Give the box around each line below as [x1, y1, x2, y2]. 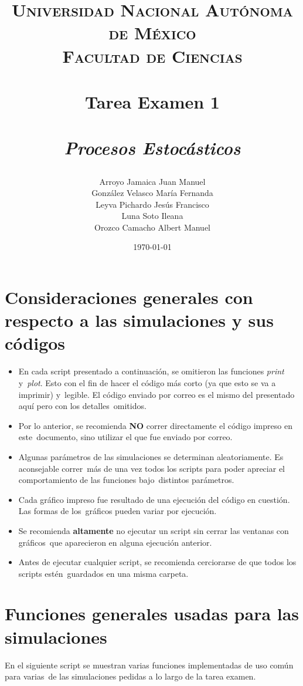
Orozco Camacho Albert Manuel [94, 221, 210, 233]
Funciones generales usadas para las [5, 601, 299, 626]
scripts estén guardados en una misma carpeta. [18, 567, 189, 579]
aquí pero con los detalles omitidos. [18, 400, 147, 412]
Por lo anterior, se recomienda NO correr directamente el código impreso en [18, 419, 292, 431]
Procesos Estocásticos [64, 136, 241, 160]
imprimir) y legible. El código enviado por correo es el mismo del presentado [18, 388, 295, 400]
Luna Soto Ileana [121, 209, 183, 222]
